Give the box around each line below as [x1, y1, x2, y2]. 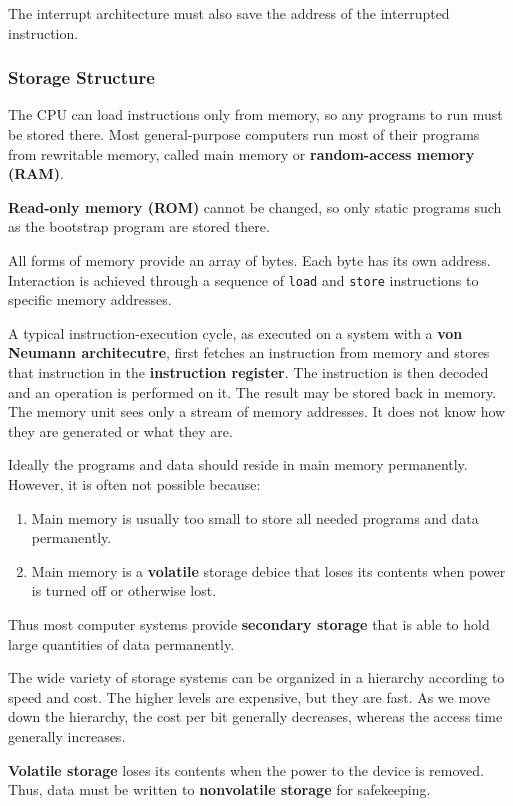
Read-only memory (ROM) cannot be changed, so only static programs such [8, 196, 502, 217]
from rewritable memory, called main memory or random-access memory [8, 143, 475, 164]
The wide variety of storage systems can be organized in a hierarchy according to [8, 667, 505, 688]
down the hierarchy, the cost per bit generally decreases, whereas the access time [8, 706, 503, 727]
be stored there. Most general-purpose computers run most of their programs [8, 124, 480, 144]
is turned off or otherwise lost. [31, 580, 217, 601]
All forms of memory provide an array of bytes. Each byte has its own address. [8, 249, 491, 270]
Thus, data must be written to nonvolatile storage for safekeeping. [8, 779, 431, 800]
